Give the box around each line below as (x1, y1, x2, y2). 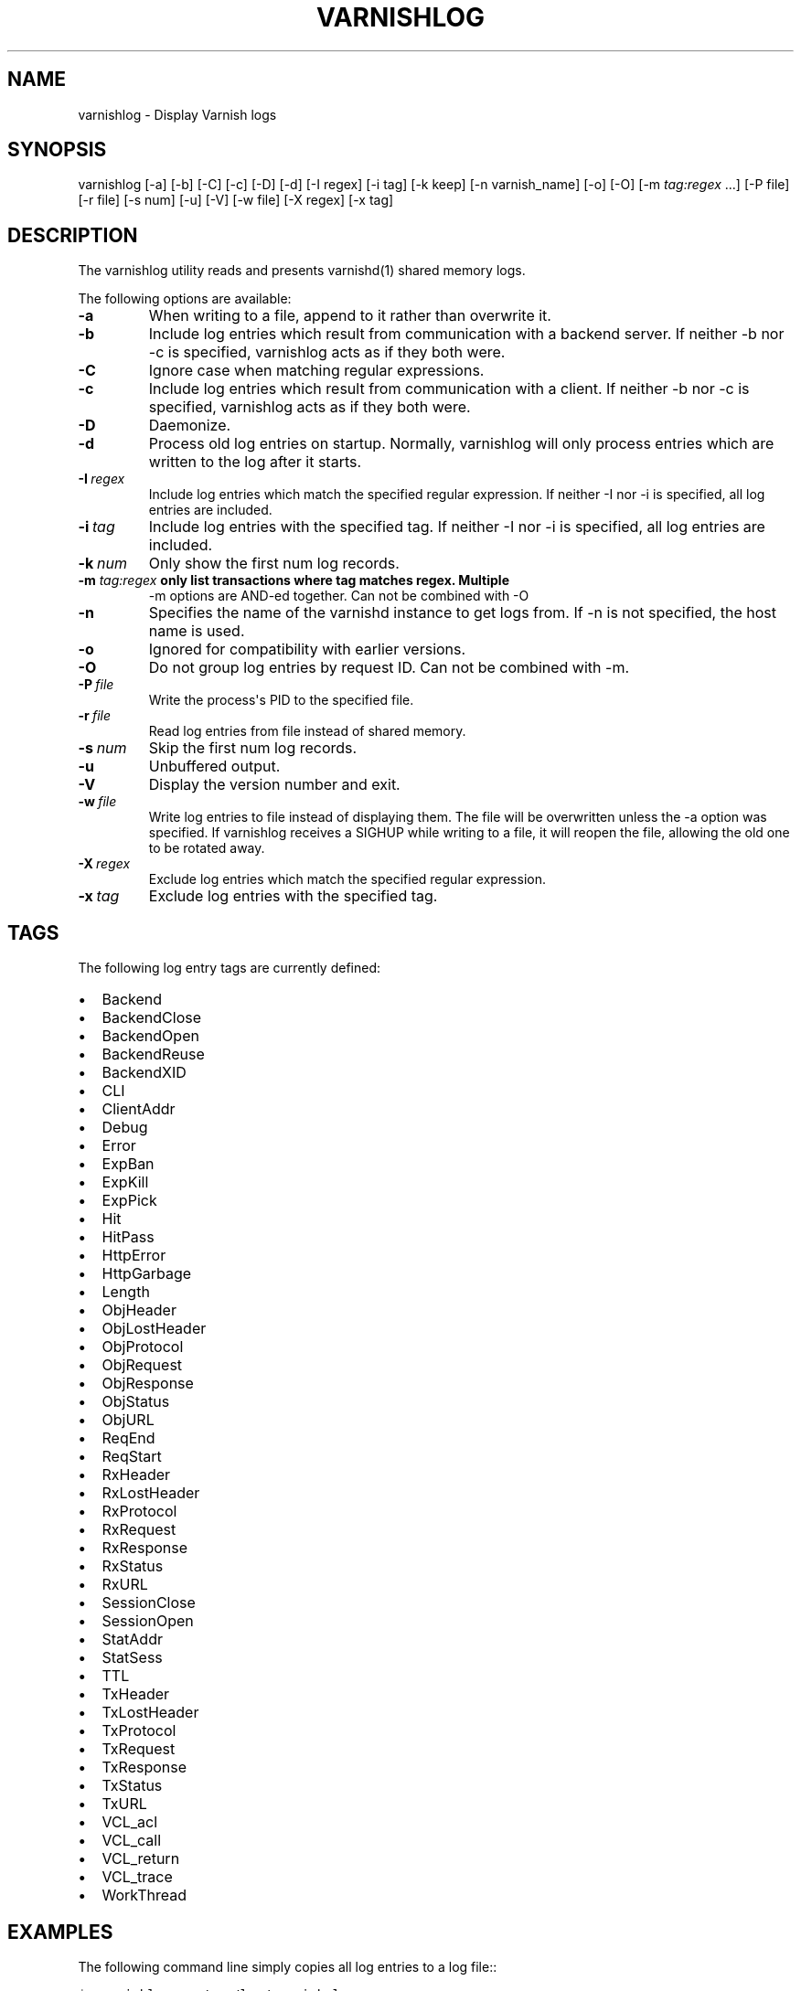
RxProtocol (101, 1502, 177, 1521)
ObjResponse (101, 1374, 194, 1393)
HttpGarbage (101, 1264, 192, 1283)
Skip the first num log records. (148, 739, 358, 758)
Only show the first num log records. (148, 554, 400, 573)
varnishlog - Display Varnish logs (78, 106, 277, 122)
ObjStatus (101, 1392, 170, 1411)
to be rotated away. (148, 840, 265, 857)
